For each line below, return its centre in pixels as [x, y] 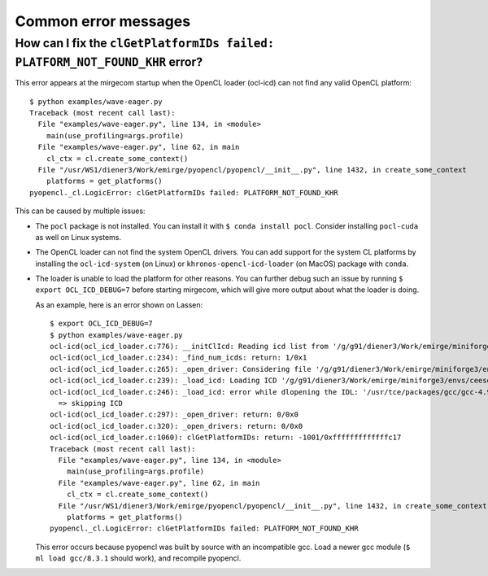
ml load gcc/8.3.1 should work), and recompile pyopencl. [138, 558]
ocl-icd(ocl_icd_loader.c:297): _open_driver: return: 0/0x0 [174, 415]
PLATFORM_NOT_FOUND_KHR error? [109, 62]
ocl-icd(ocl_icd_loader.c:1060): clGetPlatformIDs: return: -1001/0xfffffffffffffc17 [226, 438]
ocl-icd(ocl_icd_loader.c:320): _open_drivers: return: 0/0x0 [176, 426]
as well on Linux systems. [78, 237]
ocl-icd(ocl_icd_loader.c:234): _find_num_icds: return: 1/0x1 [179, 358]
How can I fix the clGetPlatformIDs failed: [145, 43]
